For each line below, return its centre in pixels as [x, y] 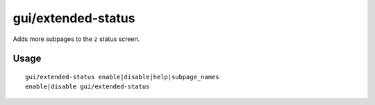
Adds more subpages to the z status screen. [76, 39]
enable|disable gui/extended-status [87, 87]
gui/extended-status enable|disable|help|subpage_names [122, 77]
